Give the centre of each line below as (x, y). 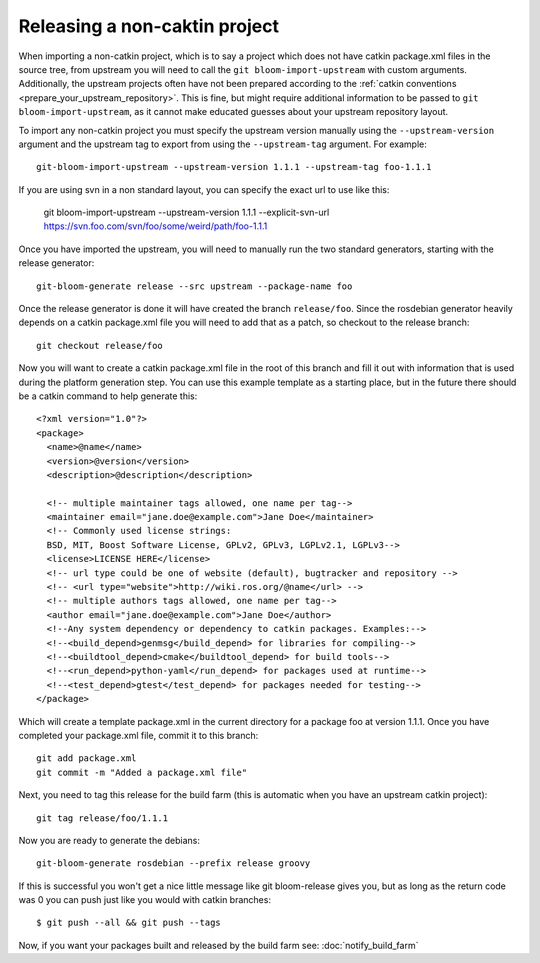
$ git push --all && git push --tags (129, 923)
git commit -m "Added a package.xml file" (142, 772)
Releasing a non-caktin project (149, 26)
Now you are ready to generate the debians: (109, 840)
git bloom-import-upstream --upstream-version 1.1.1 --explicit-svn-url (186, 212)
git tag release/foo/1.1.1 (102, 818)
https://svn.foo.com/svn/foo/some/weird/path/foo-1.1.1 (155, 226)
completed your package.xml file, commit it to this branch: (138, 735)
